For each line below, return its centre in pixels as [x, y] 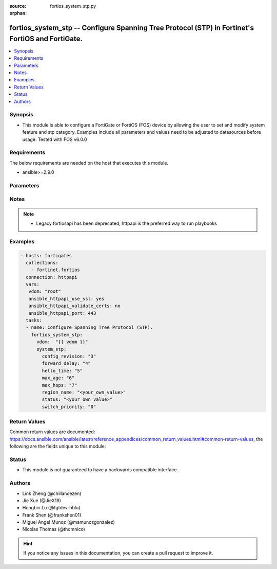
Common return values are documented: [52, 432]
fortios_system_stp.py [73, 6]
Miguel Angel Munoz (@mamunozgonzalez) [68, 522]
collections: [42, 263]
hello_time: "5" [62, 371]
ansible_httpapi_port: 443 [62, 313]
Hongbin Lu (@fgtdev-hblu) [51, 508]
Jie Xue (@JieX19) [42, 500]
